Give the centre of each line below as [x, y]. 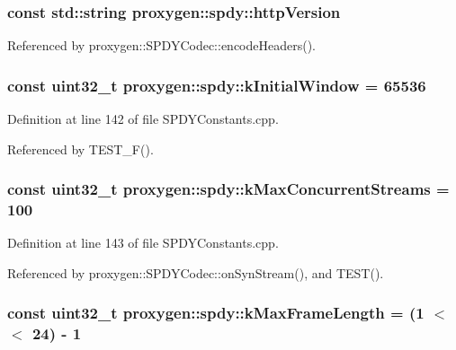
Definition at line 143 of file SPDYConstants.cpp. [143, 243]
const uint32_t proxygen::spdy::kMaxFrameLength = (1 [216, 313]
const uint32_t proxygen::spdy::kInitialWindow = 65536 [217, 85]
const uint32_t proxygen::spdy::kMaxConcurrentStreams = [228, 189]
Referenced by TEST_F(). [80, 149]
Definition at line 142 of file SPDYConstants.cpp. [143, 119]
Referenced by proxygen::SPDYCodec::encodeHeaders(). [162, 45]
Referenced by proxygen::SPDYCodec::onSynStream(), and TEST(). [196, 272]
